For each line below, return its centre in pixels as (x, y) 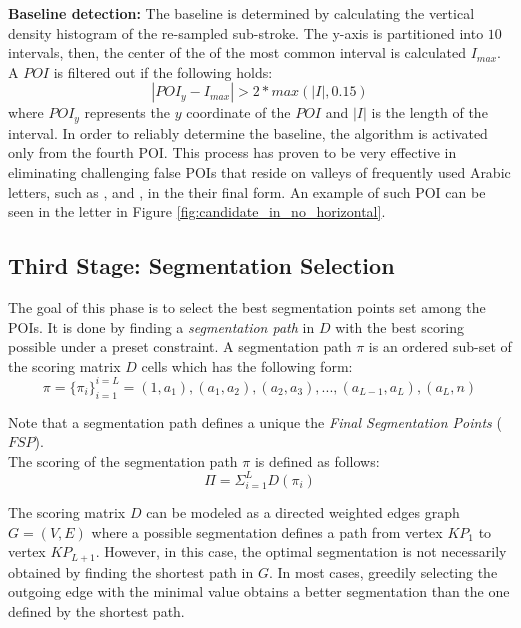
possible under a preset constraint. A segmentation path (180, 346)
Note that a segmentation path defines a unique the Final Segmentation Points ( (255, 421)
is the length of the (429, 112)
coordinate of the (238, 112)
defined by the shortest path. (96, 610)
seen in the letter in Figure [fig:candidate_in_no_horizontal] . (197, 211)
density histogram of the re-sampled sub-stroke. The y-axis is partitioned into (246, 32)
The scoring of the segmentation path (123, 460)
